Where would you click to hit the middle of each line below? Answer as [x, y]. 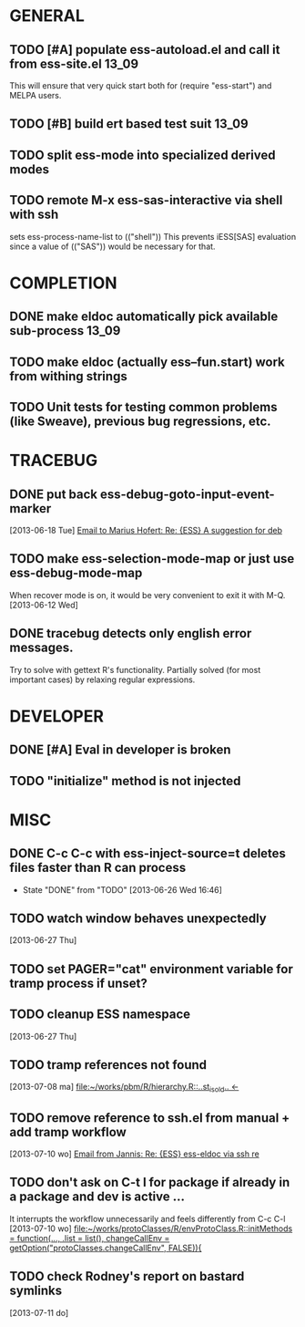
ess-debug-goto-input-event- [187, 494]
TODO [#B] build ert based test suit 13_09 [129, 124]
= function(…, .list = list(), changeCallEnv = [90, 1238]
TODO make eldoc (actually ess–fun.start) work [147, 362]
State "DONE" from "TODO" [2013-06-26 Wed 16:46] [122, 889]
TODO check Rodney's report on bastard [127, 1276]
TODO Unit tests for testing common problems [143, 407]
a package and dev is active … [97, 1197]
